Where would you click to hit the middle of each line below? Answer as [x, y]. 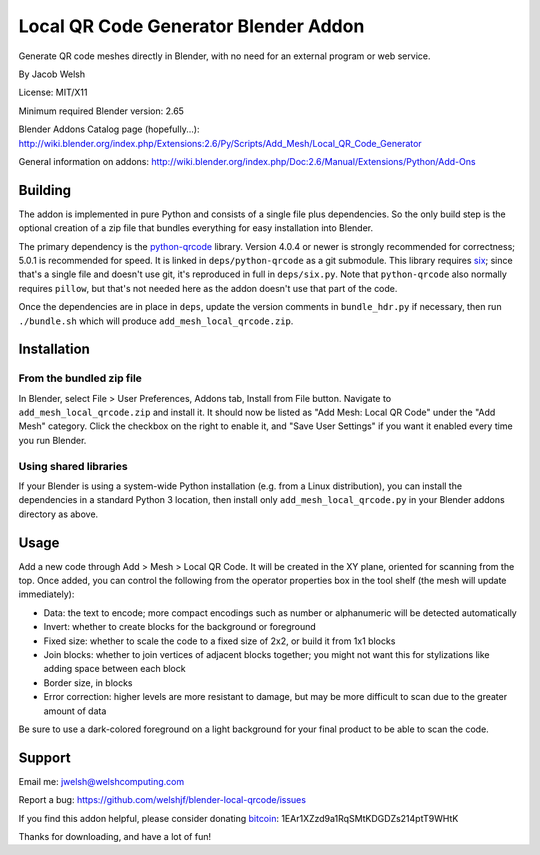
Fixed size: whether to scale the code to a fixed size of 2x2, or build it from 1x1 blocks [219, 641]
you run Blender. [52, 440]
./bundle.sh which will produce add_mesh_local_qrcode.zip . [156, 321]
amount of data [75, 711]
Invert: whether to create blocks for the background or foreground [180, 627]
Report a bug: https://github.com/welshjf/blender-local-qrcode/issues [162, 800]
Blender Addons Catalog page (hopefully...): [109, 129]
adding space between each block [114, 669]
